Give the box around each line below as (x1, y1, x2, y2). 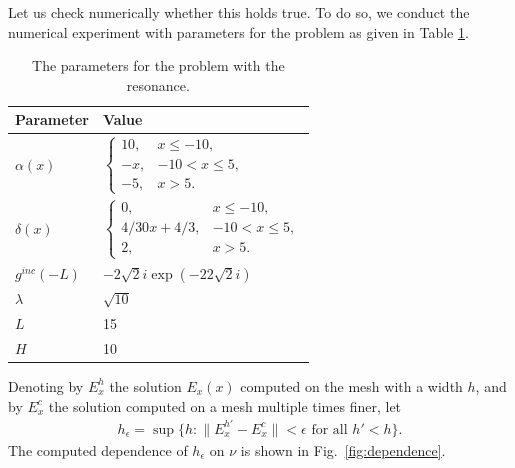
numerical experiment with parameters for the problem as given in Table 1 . (8, 21, 469, 42)
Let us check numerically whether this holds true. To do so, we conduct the (8, 2, 470, 22)
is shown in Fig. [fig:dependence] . (240, 439, 446, 460)
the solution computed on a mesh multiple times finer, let (48, 395, 402, 416)
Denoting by (8, 375, 84, 396)
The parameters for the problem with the (32, 55, 285, 76)
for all (311, 422, 348, 437)
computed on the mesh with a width (240, 375, 463, 396)
